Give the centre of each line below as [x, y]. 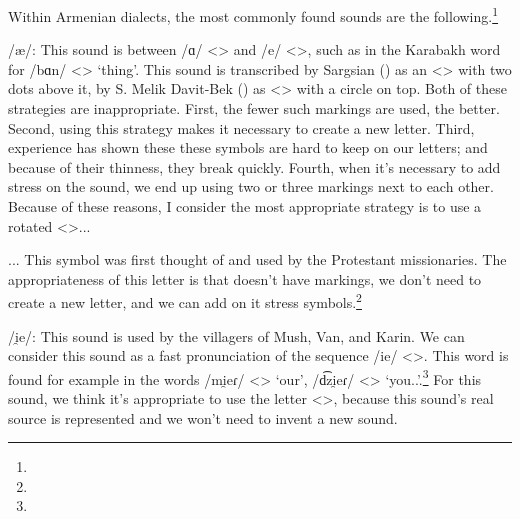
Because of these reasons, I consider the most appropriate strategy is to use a [245, 206]
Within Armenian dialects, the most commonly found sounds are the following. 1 [253, 14]
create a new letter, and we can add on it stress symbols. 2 [185, 301]
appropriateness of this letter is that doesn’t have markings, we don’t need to [245, 278]
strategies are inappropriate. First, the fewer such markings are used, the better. [254, 108]
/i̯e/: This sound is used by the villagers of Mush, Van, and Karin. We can [236, 335]
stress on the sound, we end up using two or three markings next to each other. [251, 186]
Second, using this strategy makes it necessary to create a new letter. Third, [241, 127]
